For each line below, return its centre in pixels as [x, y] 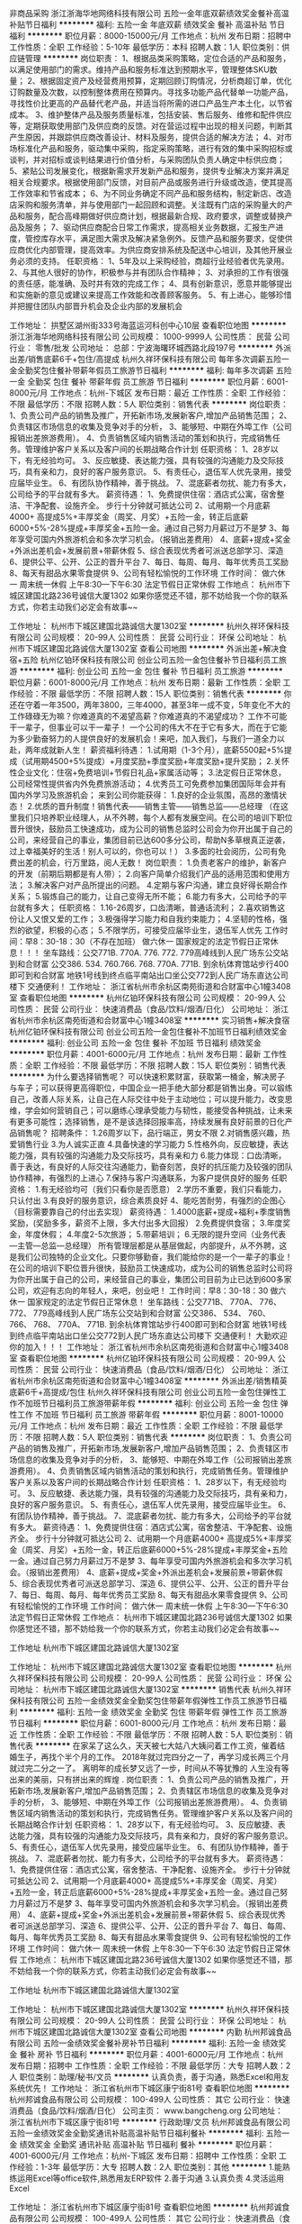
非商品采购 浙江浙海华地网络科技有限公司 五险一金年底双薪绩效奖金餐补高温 [149, 13]
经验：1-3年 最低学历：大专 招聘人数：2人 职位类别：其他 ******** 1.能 [150, 2167]
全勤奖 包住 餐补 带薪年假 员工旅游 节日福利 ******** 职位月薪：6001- [158, 382]
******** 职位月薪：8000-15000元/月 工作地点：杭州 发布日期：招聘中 [159, 36]
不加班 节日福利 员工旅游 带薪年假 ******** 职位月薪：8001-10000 [159, 1414]
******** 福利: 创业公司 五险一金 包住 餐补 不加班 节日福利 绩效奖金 [136, 1043]
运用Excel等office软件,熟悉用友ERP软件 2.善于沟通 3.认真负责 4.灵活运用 [151, 2178]
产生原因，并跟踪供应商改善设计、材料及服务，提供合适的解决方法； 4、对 [147, 137]
